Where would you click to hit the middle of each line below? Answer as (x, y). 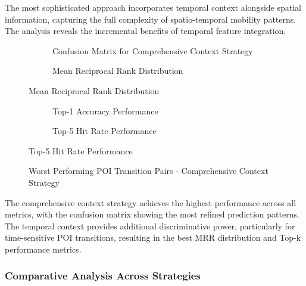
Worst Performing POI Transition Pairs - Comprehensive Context (149, 171)
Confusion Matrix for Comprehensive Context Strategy (153, 50)
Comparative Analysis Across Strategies (103, 276)
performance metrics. (43, 249)
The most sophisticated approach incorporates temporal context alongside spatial (153, 7)
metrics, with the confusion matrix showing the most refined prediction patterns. (152, 214)
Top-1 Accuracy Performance (105, 111)
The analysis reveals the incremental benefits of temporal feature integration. (146, 31)
